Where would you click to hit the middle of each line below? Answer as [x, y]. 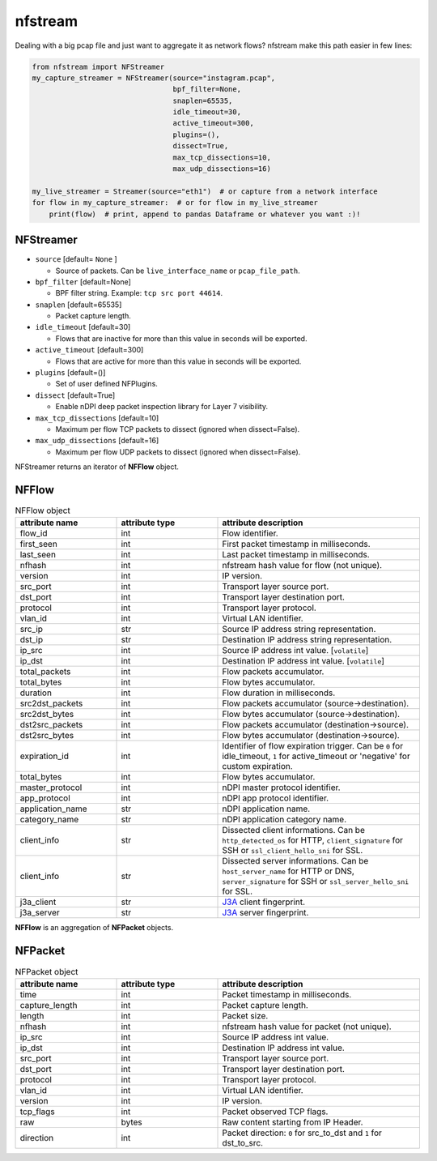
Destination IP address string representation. [307, 640]
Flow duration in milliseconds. [279, 693]
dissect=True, [201, 146]
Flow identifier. [250, 533]
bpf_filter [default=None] [83, 282]
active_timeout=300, [213, 123]
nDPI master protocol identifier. [281, 788]
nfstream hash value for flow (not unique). [302, 566]
